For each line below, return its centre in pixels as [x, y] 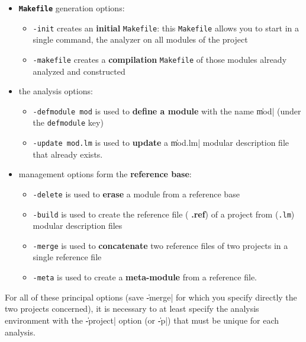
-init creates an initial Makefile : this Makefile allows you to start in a [166, 28]
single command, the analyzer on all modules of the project [140, 39]
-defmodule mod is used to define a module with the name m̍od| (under [167, 111]
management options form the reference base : [105, 174]
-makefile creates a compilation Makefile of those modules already [160, 59]
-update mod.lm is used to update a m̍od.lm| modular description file [161, 143]
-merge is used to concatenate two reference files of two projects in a [160, 245]
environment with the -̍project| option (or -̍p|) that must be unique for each [142, 320]
